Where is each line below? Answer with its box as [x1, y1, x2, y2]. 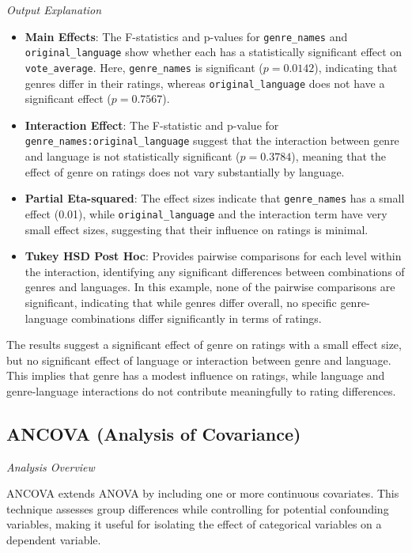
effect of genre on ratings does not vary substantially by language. [25, 163, 345, 180]
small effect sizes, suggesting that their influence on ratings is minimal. [25, 221, 369, 237]
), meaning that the [291, 148, 386, 165]
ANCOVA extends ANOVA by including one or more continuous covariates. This [6, 485, 399, 502]
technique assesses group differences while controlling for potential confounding [6, 500, 389, 517]
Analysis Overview [6, 458, 95, 475]
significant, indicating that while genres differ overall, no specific [25, 294, 337, 310]
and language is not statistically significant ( [25, 148, 240, 165]
